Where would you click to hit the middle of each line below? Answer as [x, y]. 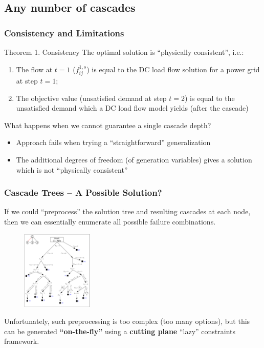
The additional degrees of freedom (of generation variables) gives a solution [134, 159]
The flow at [34, 69]
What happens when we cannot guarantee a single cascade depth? [108, 125]
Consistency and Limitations [64, 33]
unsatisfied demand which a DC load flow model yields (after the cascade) [132, 108]
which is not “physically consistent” [72, 169]
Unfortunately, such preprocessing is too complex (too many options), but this [127, 321]
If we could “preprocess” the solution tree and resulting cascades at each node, [127, 211]
